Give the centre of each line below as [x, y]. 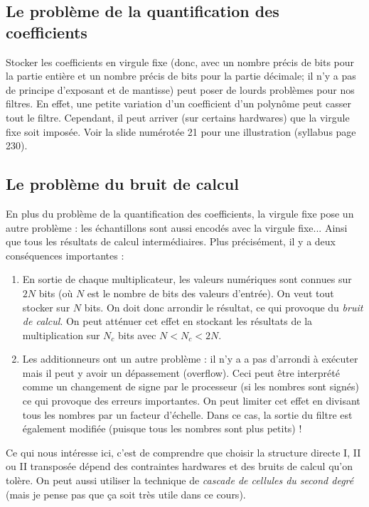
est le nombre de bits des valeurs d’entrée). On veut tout [210, 293]
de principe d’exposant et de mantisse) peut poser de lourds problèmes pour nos [180, 89]
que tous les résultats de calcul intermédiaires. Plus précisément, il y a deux [171, 241]
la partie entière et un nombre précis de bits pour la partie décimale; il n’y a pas [181, 76]
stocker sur [46, 307]
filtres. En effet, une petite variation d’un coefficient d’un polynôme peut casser [178, 103]
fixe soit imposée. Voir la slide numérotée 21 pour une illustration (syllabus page [181, 131]
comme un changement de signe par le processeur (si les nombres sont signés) [191, 386]
